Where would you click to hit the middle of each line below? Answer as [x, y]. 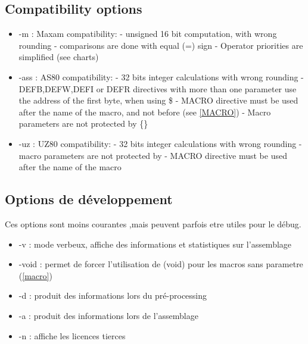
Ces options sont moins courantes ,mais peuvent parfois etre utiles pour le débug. [153, 223]
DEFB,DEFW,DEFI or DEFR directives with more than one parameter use [158, 88]
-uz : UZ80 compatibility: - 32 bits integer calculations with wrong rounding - [160, 143]
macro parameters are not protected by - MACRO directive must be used [153, 155]
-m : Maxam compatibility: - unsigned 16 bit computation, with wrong [148, 34]
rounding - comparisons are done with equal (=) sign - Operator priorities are [161, 45]
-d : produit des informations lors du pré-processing [113, 295]
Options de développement [89, 199]
